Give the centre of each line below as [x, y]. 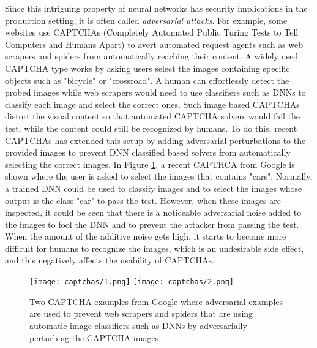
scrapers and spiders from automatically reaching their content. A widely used [151, 56]
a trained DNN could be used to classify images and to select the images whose [154, 188]
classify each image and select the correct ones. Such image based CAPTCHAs [152, 104]
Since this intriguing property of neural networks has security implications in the [156, 8]
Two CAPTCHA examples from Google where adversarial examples [156, 301]
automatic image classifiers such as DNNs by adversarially [138, 325]
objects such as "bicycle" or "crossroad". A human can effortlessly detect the [147, 80]
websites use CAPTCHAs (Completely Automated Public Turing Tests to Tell [152, 32]
